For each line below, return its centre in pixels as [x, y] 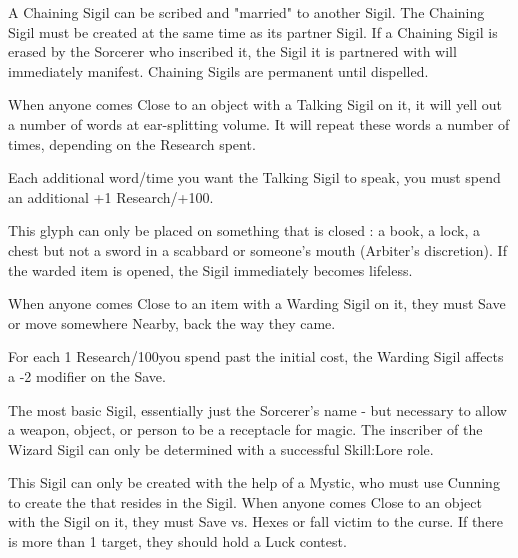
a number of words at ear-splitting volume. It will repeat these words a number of [259, 123]
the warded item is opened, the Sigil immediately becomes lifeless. [210, 269]
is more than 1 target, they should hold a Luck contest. [177, 541]
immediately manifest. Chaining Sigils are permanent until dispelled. [218, 70]
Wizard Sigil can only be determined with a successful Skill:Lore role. [221, 448]
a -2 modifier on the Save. [87, 375]
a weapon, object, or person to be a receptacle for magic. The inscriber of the [245, 429]
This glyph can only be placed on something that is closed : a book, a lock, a [244, 230]
